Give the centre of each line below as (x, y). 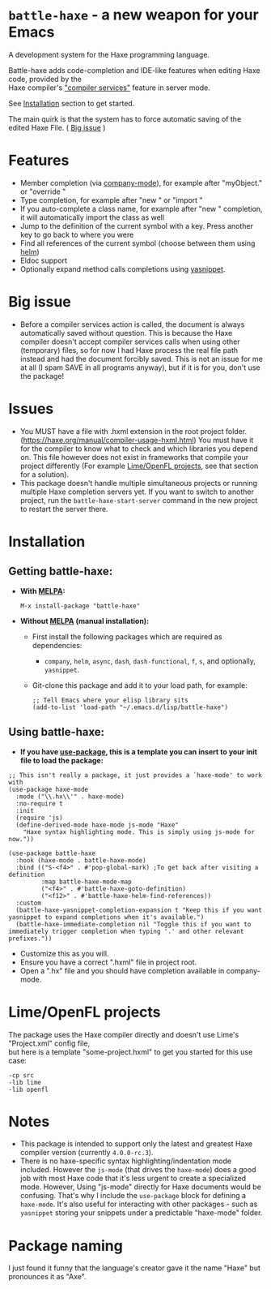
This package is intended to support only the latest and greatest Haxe (136, 1144)
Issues (31, 409)
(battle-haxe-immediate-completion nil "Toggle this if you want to (133, 924)
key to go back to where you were (77, 234)
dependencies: (57, 645)
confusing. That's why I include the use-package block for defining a (133, 1196)
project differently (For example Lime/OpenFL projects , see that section (139, 466)
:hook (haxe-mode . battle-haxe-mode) (81, 860)
